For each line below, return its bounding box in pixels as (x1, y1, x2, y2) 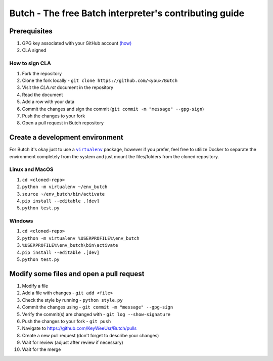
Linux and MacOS (9, 166, 54, 173)
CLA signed (22, 47, 47, 53)
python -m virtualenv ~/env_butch (22, 184, 108, 190)
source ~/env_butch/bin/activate (22, 191, 105, 197)
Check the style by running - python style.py (22, 297, 123, 303)
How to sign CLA (9, 60, 52, 67)
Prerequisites (9, 27, 53, 35)
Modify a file (22, 283, 48, 289)
